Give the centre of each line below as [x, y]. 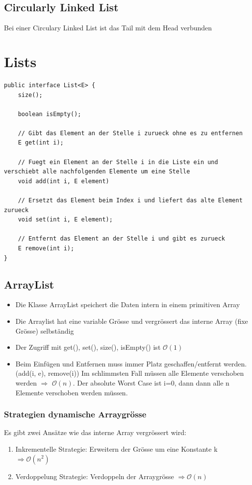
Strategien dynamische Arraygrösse [75, 414]
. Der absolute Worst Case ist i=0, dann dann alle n [151, 382]
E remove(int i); [46, 249]
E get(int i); [41, 143]
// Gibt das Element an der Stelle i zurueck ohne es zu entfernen [130, 133]
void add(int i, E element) [63, 181]
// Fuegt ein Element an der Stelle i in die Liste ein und [118, 162]
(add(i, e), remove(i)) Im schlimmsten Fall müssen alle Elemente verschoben [130, 373]
